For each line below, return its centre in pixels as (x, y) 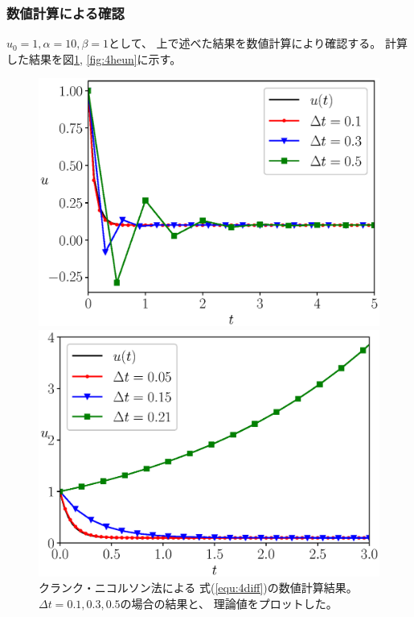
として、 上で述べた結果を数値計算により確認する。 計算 (258, 43)
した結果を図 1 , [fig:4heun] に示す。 (94, 58)
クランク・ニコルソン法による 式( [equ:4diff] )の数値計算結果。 (198, 588)
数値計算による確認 (66, 12)
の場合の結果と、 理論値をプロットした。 (229, 603)
